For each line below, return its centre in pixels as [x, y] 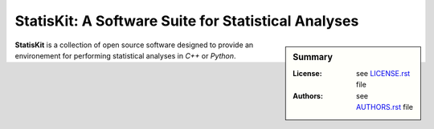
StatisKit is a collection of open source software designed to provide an [134, 45]
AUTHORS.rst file [385, 107]
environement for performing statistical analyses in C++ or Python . [125, 55]
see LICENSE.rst [383, 73]
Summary [313, 57]
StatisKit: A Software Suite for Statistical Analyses [187, 21]
